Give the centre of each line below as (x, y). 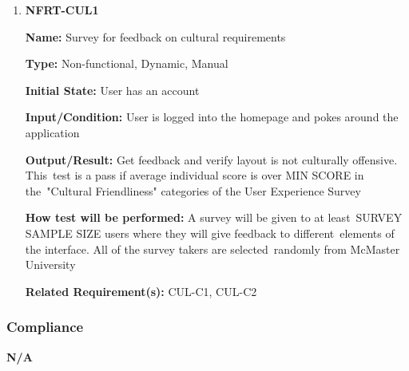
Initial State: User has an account (112, 90)
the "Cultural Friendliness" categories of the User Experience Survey (193, 190)
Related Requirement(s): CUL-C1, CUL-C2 (141, 291)
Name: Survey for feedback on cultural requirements (155, 36)
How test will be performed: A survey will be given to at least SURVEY (214, 217)
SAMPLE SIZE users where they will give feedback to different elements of (210, 233)
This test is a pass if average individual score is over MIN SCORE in (195, 175)
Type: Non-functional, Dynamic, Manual (127, 63)
